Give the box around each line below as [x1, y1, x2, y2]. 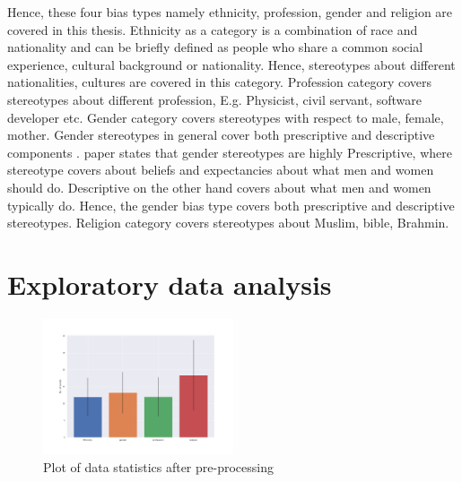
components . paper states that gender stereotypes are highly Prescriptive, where [7, 142, 452, 161]
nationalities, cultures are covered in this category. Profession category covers [7, 73, 432, 91]
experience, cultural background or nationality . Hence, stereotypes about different [7, 55, 456, 73]
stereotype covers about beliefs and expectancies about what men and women [7, 160, 434, 179]
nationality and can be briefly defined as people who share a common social [7, 38, 423, 56]
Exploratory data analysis [7, 265, 332, 302]
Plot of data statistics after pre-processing [43, 457, 274, 476]
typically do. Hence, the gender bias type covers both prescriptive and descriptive [7, 195, 455, 214]
